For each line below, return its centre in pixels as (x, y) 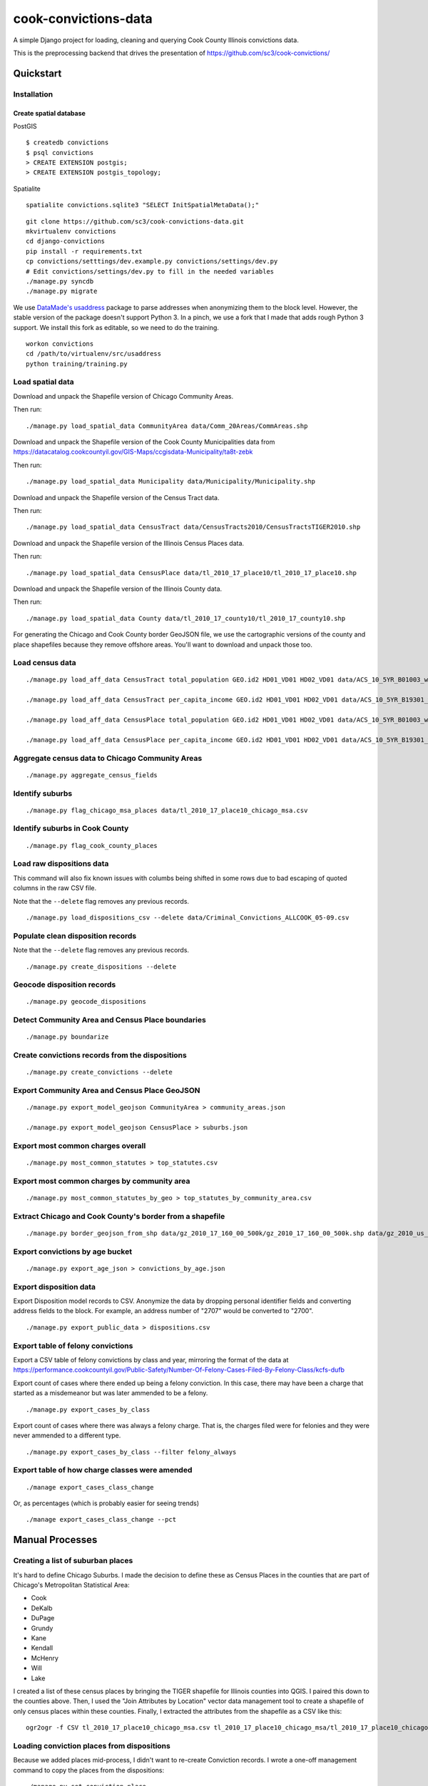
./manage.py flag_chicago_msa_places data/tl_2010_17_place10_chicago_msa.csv (167, 810)
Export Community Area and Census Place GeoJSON (107, 1091)
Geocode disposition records (65, 984)
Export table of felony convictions (73, 1345)
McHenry (45, 1658)
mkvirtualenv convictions (71, 231)
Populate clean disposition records (75, 936)
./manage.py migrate (62, 291)
